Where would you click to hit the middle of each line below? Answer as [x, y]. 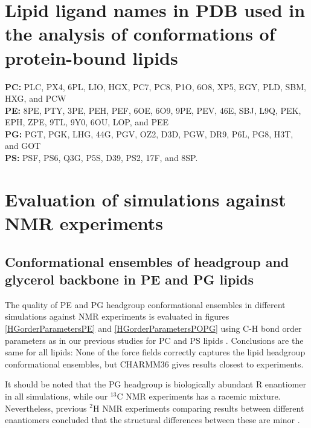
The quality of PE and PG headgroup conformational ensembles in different [145, 304]
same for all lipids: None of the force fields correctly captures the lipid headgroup [155, 352]
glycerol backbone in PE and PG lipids [129, 279]
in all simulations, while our [56, 396]
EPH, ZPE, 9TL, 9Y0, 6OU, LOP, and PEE [87, 122]
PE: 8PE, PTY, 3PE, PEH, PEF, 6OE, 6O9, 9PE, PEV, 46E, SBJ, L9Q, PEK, [153, 110]
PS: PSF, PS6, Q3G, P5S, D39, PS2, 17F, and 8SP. [101, 158]
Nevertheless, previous [46, 408]
